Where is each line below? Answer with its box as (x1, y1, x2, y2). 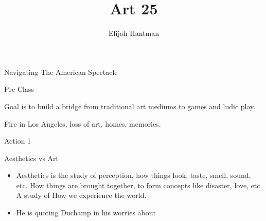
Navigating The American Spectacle (4, 66, 118, 77)
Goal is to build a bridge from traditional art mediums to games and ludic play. (4, 101, 256, 111)
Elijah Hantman (109, 28, 159, 38)
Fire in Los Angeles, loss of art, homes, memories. (4, 118, 161, 129)
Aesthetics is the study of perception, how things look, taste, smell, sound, (16, 170, 251, 180)
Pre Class (4, 84, 34, 94)
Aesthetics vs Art (4, 152, 59, 163)
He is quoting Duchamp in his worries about (16, 207, 156, 218)
